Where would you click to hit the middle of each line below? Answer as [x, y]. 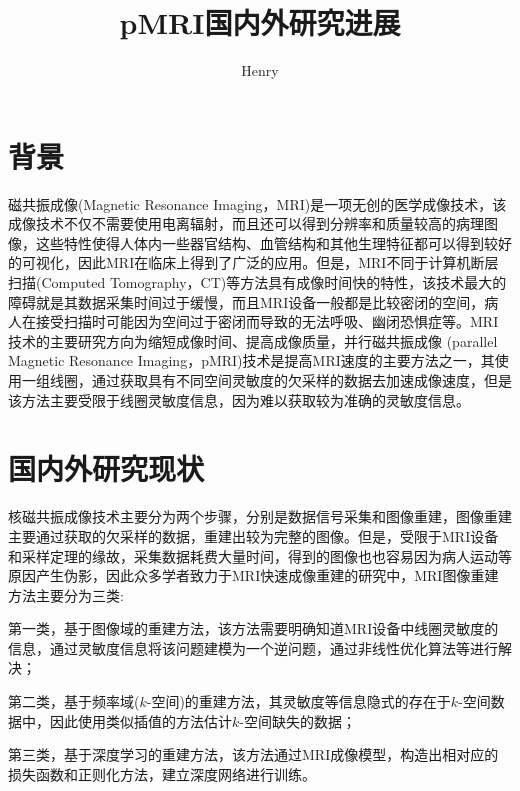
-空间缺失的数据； [297, 720]
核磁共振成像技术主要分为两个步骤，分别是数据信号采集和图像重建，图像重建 [260, 516]
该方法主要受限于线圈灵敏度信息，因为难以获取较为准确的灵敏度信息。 [239, 399]
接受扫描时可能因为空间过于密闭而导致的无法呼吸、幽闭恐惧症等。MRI [267, 321]
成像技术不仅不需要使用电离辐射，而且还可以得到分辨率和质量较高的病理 [246, 223]
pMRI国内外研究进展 [260, 22]
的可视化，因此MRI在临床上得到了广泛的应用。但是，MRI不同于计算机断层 [253, 262]
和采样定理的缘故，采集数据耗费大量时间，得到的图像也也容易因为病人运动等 [260, 555]
